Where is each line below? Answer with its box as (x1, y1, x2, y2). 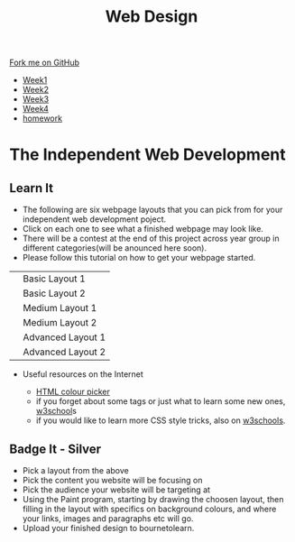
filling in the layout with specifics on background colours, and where (22, 503, 277, 514)
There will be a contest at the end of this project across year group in (22, 233, 280, 244)
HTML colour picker (35, 386, 110, 398)
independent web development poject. (22, 214, 167, 225)
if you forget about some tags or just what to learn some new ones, (35, 396, 286, 407)
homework (22, 113, 63, 124)
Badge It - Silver (9, 441, 102, 456)
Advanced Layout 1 (23, 331, 106, 344)
